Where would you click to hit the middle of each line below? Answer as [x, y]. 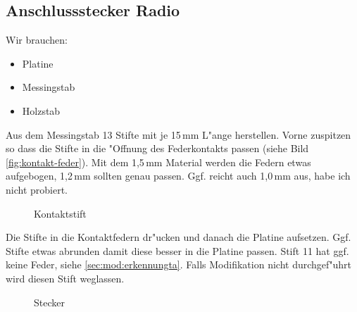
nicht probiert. [37, 189]
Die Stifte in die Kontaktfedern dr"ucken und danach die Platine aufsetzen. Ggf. [178, 237]
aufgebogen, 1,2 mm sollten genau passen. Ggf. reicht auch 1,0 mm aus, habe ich [178, 176]
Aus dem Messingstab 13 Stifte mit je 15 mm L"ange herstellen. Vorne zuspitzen [178, 134]
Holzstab [41, 110]
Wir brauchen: [37, 40]
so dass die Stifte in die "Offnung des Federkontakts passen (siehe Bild [157, 148]
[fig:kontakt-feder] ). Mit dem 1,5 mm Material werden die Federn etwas [158, 162]
